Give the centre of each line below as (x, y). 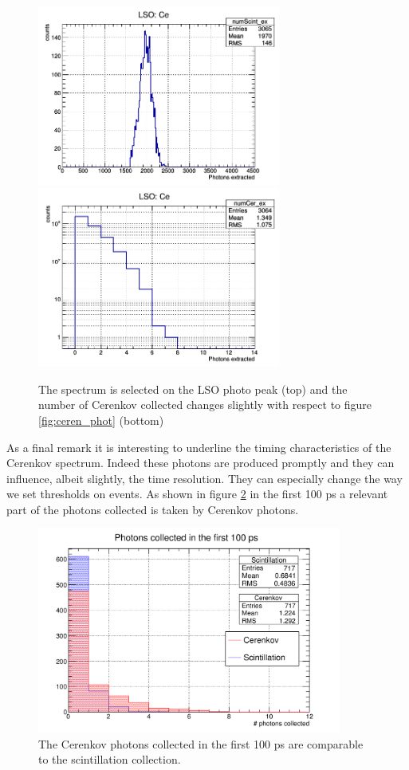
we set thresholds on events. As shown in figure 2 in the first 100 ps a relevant (197, 494)
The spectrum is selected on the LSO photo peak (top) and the (193, 389)
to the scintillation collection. (110, 759)
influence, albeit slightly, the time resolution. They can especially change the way (204, 478)
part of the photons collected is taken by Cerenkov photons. (153, 509)
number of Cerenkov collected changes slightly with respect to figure (205, 405)
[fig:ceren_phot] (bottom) (101, 420)
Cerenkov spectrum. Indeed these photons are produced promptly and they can (201, 463)
